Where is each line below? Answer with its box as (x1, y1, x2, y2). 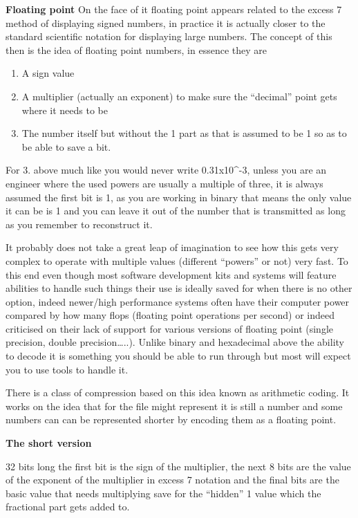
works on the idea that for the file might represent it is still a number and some (6, 398, 343, 413)
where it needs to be (21, 102, 108, 117)
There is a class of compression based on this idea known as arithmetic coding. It (6, 385, 350, 400)
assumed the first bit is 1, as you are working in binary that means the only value (6, 189, 352, 204)
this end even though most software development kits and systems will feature (6, 267, 337, 281)
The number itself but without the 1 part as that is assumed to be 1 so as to (21, 126, 347, 140)
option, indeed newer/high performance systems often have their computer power (6, 294, 350, 308)
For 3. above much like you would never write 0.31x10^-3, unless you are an (6, 163, 327, 177)
